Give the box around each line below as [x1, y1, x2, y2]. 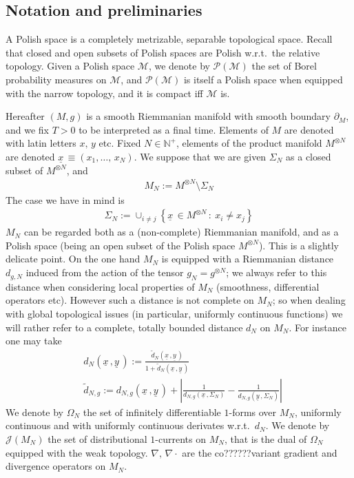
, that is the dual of [224, 431, 307, 446]
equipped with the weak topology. [6, 445, 148, 459]
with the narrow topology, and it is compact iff [6, 85, 203, 100]
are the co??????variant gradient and [182, 445, 337, 459]
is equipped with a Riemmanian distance [161, 251, 334, 266]
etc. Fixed [98, 136, 141, 150]
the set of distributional [48, 431, 147, 446]
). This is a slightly [258, 238, 340, 252]
